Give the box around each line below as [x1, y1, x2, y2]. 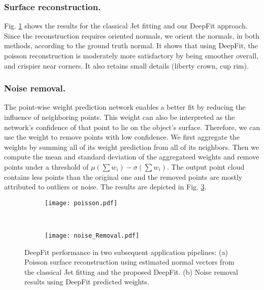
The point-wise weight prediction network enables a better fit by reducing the [4, 102, 246, 112]
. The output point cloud [167, 161, 245, 172]
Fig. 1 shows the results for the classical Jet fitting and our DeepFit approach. [4, 20, 248, 31]
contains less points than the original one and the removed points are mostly [4, 171, 243, 182]
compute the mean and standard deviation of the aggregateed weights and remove [4, 151, 259, 162]
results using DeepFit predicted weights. [24, 276, 149, 287]
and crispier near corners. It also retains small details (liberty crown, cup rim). [4, 60, 249, 71]
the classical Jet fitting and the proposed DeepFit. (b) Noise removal [24, 266, 238, 277]
